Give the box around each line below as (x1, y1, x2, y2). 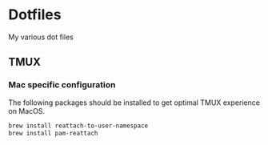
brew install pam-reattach (8, 129, 98, 137)
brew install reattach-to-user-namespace (8, 122, 149, 130)
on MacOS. (8, 106, 46, 115)
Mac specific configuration (8, 79, 116, 91)
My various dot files (8, 32, 74, 42)
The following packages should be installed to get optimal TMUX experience (8, 98, 260, 107)
